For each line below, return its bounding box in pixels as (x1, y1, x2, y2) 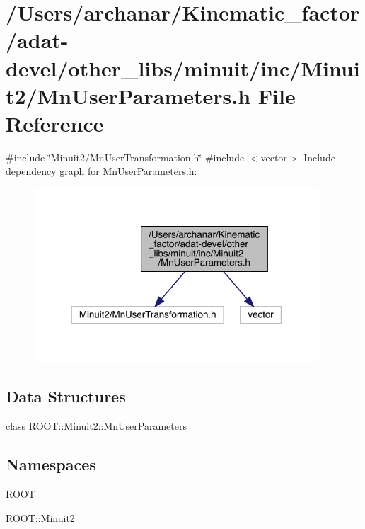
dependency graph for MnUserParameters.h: (6, 164, 197, 178)
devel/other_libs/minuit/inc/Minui (6, 53, 360, 82)
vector (260, 149, 287, 164)
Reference (6, 108, 104, 137)
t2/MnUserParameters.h (6, 81, 251, 110)
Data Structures (6, 385, 126, 407)
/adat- (6, 25, 69, 55)
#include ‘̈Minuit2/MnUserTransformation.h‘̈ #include (6, 149, 245, 164)
